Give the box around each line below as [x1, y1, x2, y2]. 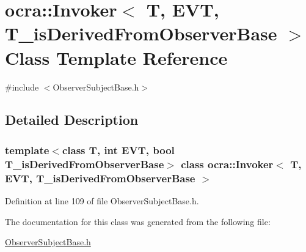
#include [5, 80, 39, 93]
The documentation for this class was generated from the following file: [5, 215, 271, 228]
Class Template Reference [5, 45, 228, 70]
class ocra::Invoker [181, 156, 274, 171]
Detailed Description [5, 110, 139, 129]
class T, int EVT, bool [62, 142, 175, 157]
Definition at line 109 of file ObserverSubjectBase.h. [5, 194, 199, 207]
